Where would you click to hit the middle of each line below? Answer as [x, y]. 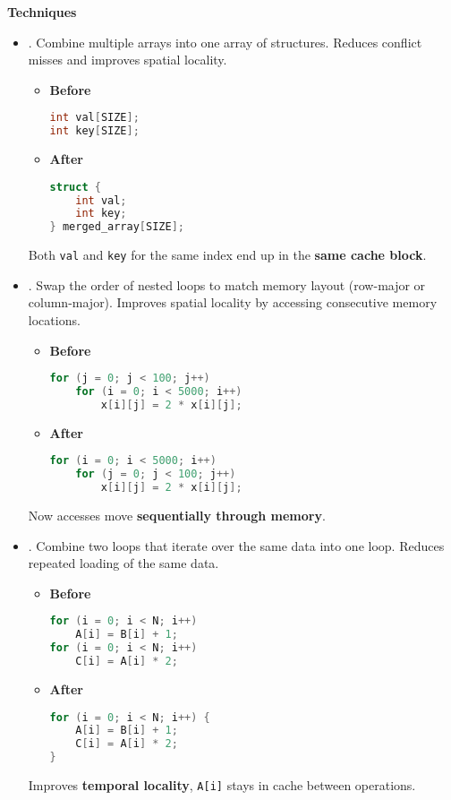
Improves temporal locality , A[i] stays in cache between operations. [222, 785]
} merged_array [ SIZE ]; [117, 227]
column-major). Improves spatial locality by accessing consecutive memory [233, 302]
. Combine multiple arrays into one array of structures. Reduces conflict [225, 42]
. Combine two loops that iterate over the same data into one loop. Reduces [236, 545]
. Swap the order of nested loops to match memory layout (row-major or [227, 284]
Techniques [42, 12]
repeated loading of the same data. [123, 563]
